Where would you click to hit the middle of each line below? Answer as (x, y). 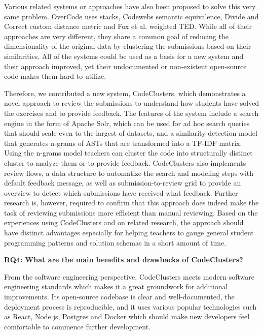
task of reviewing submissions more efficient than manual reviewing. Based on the (131, 212)
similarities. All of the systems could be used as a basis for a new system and (124, 56)
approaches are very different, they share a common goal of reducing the (116, 36)
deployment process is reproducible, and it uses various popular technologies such (130, 306)
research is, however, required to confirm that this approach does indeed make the (131, 203)
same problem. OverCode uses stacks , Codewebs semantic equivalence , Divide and (131, 16)
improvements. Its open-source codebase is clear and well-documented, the (119, 297)
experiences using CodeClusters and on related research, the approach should (124, 222)
